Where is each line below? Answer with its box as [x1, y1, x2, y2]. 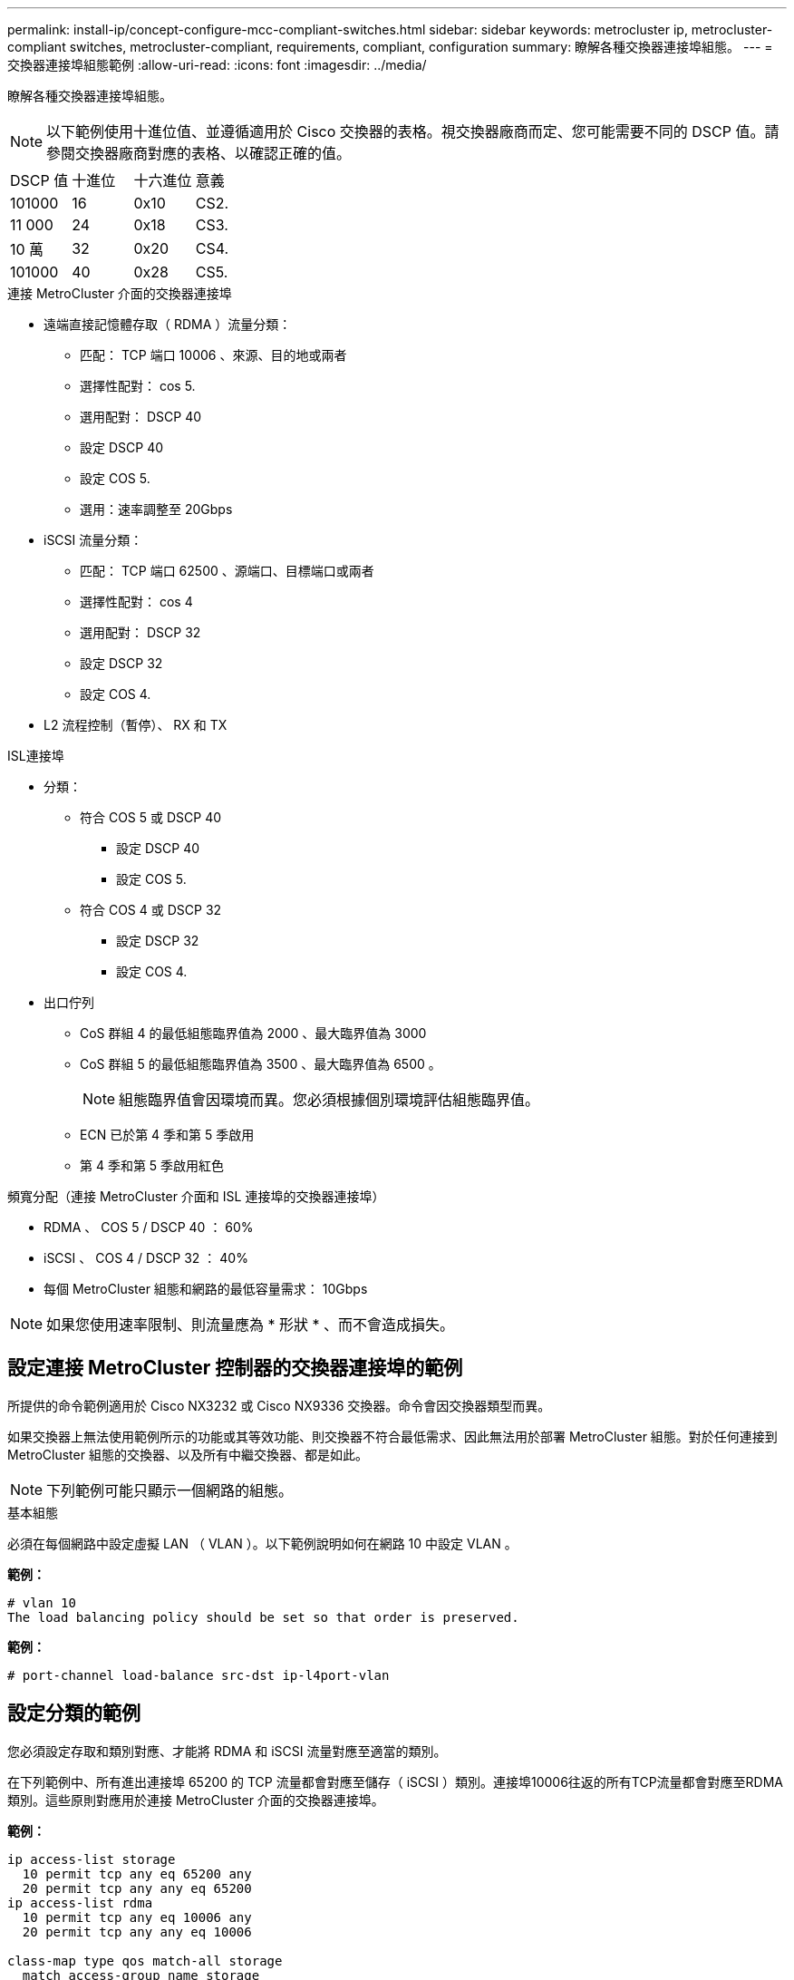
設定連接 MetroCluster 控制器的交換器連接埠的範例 [7, 1356, 463, 1380]
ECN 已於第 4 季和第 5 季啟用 [80, 1127, 255, 1142]
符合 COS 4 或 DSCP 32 [80, 902, 222, 917]
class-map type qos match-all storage [7, 1953, 283, 1968]
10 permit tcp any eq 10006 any [22, 1909, 252, 1925]
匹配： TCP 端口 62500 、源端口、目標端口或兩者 [80, 563, 374, 578]
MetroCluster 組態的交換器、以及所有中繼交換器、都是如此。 [7, 1446, 368, 1462]
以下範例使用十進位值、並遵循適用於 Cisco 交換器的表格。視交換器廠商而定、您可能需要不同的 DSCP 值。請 [46, 122, 779, 141]
